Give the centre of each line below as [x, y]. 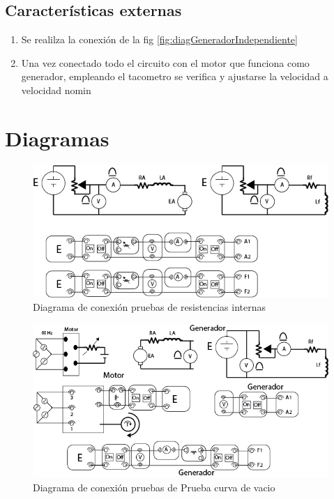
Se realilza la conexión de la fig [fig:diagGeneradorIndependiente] [159, 39]
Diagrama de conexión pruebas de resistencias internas [149, 307]
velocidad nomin [56, 90]
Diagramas [57, 138]
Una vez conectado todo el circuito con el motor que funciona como [165, 62]
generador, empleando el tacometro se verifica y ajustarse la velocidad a [175, 76]
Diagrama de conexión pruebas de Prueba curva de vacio [154, 487]
